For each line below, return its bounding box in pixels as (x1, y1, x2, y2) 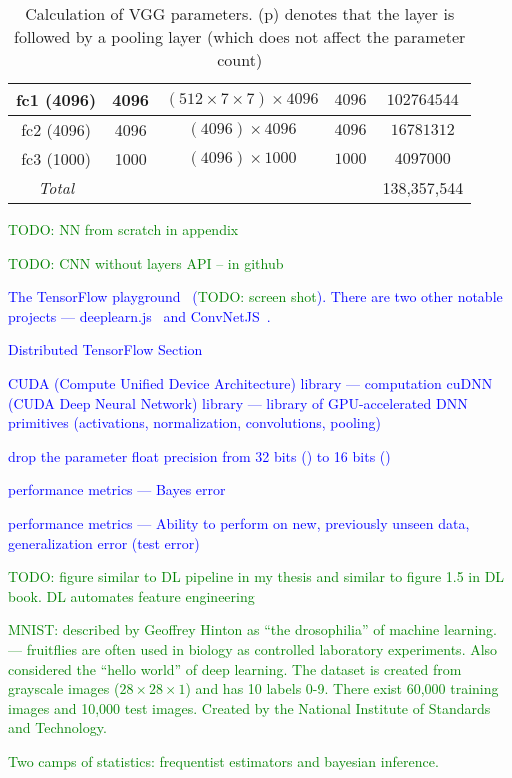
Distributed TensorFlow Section (8, 339, 203, 360)
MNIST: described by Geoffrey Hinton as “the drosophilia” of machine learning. (8, 619, 497, 640)
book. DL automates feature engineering (8, 585, 255, 606)
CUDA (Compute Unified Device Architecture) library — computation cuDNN (8, 372, 493, 393)
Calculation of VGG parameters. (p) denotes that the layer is (25, 2, 455, 25)
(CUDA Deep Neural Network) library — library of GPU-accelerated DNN (8, 392, 468, 413)
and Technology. (8, 717, 107, 738)
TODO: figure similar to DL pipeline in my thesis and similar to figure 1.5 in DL (8, 566, 505, 587)
